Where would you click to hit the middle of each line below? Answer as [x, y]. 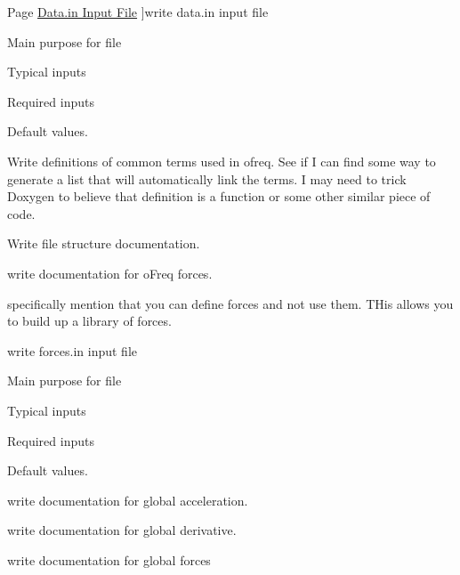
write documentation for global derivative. [122, 530]
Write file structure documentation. [104, 243]
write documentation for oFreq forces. [110, 273]
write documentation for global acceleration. [128, 500]
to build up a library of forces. [89, 321]
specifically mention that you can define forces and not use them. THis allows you [230, 303]
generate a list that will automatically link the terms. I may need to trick [207, 178]
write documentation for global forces [109, 559]
